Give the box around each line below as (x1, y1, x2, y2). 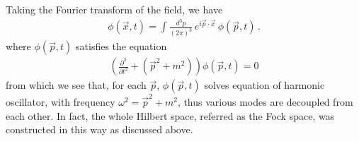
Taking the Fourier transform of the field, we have (6, 2, 223, 16)
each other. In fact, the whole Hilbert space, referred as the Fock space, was (6, 108, 335, 123)
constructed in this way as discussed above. (6, 122, 193, 137)
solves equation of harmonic (204, 78, 325, 92)
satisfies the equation (76, 39, 167, 54)
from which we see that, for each (6, 78, 147, 92)
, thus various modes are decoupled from (177, 94, 353, 109)
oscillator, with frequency (6, 94, 115, 109)
